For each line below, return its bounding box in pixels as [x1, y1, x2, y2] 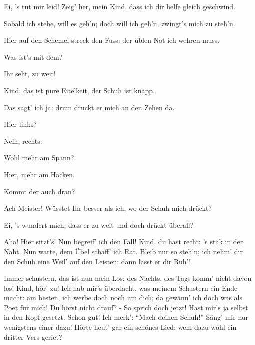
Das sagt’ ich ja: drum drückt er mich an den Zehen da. [4, 102, 175, 112]
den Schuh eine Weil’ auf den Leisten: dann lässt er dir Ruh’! [4, 256, 191, 266]
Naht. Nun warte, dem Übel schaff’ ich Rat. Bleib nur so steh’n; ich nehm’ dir [4, 246, 243, 256]
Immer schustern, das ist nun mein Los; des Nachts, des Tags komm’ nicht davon [4, 273, 252, 283]
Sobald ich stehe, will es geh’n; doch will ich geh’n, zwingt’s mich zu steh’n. [4, 18, 235, 28]
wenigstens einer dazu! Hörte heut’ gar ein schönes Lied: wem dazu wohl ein [4, 322, 237, 332]
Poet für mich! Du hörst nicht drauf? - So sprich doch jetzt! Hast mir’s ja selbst [4, 302, 248, 312]
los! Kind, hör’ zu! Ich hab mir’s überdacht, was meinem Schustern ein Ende [4, 282, 238, 293]
